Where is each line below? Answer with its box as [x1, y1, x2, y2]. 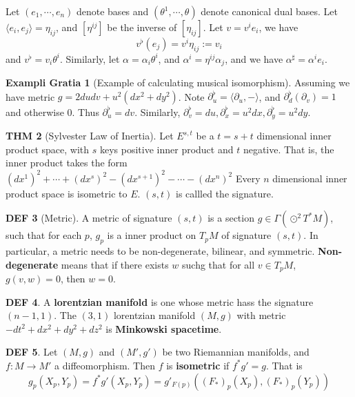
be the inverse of [107, 20, 177, 34]
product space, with [6, 142, 90, 156]
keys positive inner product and [99, 142, 234, 156]
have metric [6, 89, 55, 104]
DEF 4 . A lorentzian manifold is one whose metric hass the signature [6, 294, 314, 309]
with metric [236, 308, 286, 322]
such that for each [6, 228, 82, 242]
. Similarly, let [60, 51, 120, 66]
